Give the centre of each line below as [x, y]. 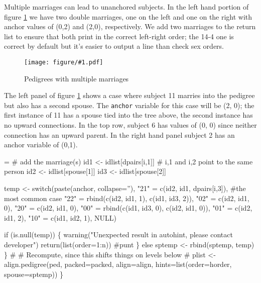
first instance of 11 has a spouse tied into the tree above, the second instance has [128, 115]
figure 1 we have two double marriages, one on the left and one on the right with [128, 16]
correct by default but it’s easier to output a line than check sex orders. [114, 46]
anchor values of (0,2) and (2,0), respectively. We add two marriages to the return [130, 26]
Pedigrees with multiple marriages [77, 78]
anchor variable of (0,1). [41, 145]
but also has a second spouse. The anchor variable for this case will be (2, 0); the [129, 105]
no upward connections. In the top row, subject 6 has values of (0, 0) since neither [130, 125]
